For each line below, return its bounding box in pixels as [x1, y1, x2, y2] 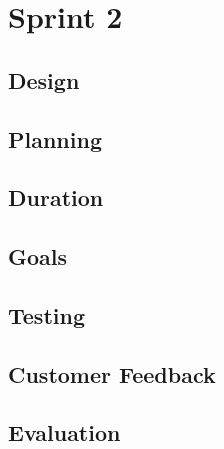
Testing [8, 299, 85, 330]
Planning [8, 123, 102, 154]
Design [8, 64, 80, 95]
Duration [8, 182, 104, 213]
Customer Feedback [8, 358, 216, 389]
